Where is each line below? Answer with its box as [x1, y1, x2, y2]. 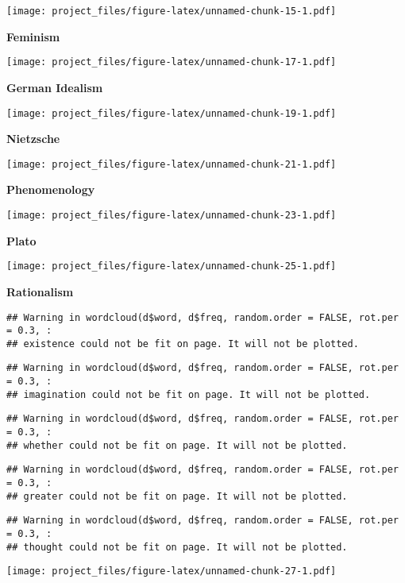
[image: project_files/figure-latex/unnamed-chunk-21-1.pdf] [6, 158, 337, 170]
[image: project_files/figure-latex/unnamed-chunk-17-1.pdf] [6, 56, 337, 68]
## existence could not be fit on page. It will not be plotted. [6, 338, 359, 349]
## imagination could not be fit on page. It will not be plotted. [6, 388, 371, 400]
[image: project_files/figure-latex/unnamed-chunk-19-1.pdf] [6, 107, 337, 119]
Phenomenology [6, 181, 95, 198]
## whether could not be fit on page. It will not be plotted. [6, 439, 348, 451]
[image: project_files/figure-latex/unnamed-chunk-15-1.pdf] [6, 6, 337, 17]
